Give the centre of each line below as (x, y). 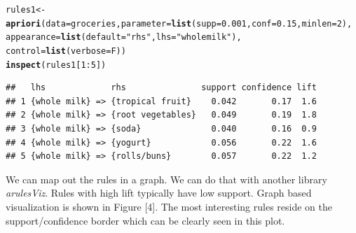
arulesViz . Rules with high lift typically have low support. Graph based (159, 193)
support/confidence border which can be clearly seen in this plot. (145, 220)
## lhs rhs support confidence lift (161, 88)
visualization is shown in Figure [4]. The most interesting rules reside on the (169, 207)
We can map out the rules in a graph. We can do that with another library (166, 179)
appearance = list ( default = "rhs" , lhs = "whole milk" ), (124, 37)
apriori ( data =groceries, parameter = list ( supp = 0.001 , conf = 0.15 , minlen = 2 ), (179, 23)
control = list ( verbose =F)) (66, 51)
